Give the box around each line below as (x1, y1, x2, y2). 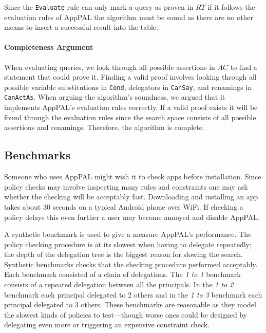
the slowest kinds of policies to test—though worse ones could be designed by (4, 309, 248, 320)
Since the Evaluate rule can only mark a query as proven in (4, 2, 194, 12)
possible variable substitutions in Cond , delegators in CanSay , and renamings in (4, 81, 252, 92)
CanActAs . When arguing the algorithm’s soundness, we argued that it (4, 91, 225, 102)
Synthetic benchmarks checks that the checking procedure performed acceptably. (4, 258, 258, 269)
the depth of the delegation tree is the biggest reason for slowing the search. (4, 249, 243, 260)
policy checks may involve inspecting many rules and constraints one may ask (4, 181, 248, 192)
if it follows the (207, 2, 255, 12)
